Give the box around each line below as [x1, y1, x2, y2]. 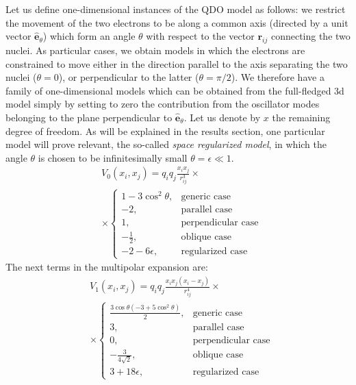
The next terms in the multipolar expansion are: [5, 260, 208, 274]
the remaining [272, 110, 331, 124]
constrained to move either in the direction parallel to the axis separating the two [5, 56, 348, 71]
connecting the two [270, 29, 351, 43]
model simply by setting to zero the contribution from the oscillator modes [5, 97, 320, 111]
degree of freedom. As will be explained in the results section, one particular [5, 123, 325, 138]
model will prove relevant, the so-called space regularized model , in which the [5, 137, 327, 151]
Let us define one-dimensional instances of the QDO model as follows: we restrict [5, 2, 346, 16]
